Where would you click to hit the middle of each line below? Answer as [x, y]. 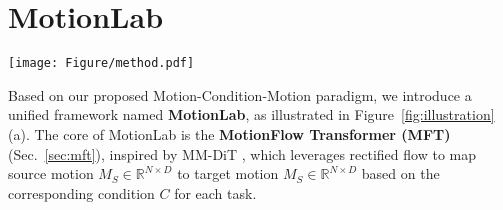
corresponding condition [81, 192]
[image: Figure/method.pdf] [101, 63]
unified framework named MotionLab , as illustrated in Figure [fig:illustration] [251, 114]
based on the [400, 173]
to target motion [228, 173]
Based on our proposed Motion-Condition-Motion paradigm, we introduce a [240, 94]
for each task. [215, 192]
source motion [51, 173]
